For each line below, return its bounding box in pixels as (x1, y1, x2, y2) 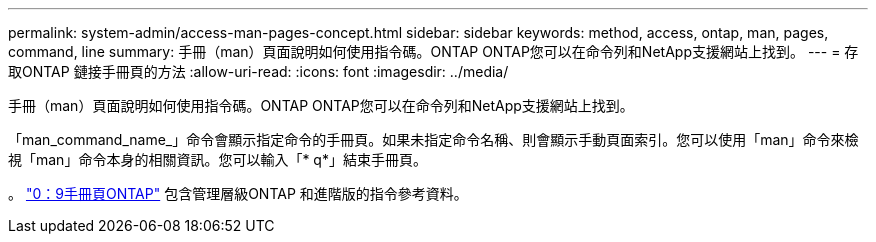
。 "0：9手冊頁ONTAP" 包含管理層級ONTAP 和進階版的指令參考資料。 (8, 185, 468, 202)
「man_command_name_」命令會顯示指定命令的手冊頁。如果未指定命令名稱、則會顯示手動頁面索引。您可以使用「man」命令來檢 (8, 131, 859, 148)
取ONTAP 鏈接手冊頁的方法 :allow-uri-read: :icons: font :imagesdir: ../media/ (8, 63, 509, 80)
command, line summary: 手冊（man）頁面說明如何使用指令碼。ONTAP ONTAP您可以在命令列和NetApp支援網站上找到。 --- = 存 (8, 43, 859, 60)
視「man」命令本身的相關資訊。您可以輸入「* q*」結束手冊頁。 (8, 151, 427, 168)
